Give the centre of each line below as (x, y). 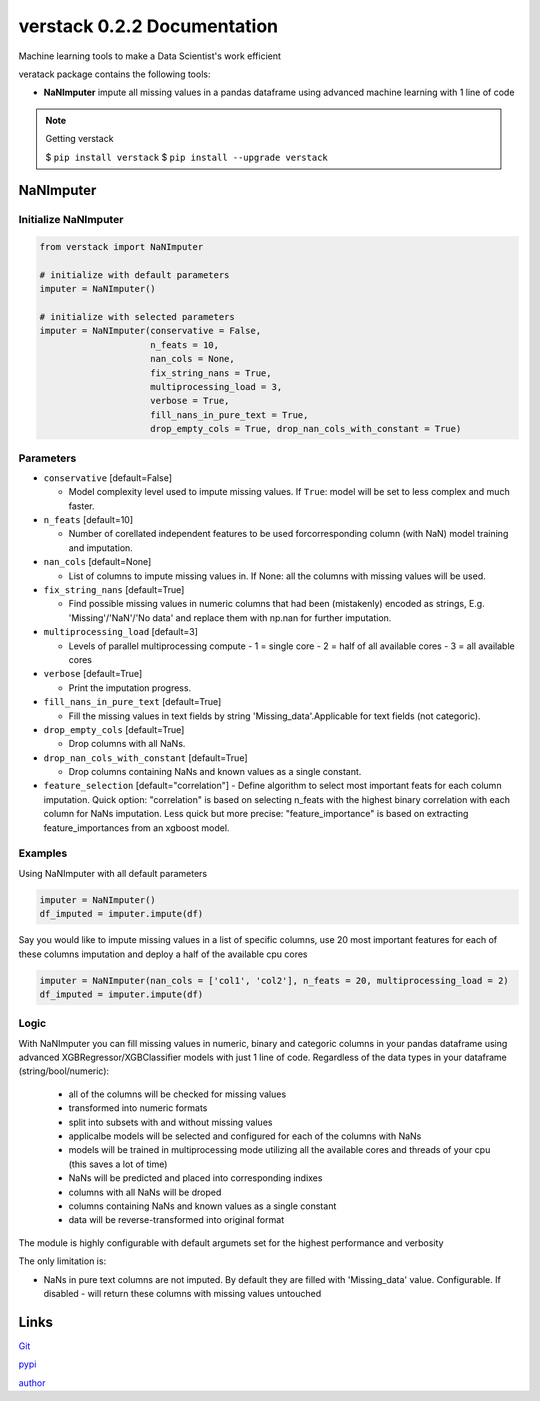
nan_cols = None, (192, 359)
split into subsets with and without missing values (170, 1122)
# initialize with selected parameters (137, 317)
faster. (81, 506)
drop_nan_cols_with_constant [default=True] (146, 757)
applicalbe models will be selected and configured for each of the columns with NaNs (245, 1136)
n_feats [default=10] (88, 520)
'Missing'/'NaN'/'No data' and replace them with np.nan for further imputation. (230, 617)
